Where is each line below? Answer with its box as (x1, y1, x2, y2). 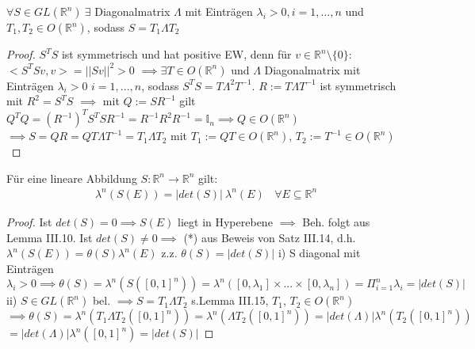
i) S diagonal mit (278, 245, 361, 261)
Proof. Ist (6, 214, 52, 230)
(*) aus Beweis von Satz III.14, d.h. (183, 229, 356, 245)
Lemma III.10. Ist (6, 229, 93, 245)
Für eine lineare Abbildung (6, 169, 137, 186)
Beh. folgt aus (302, 214, 370, 230)
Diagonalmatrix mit (264, 61, 361, 78)
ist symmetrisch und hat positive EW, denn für (61, 46, 292, 62)
